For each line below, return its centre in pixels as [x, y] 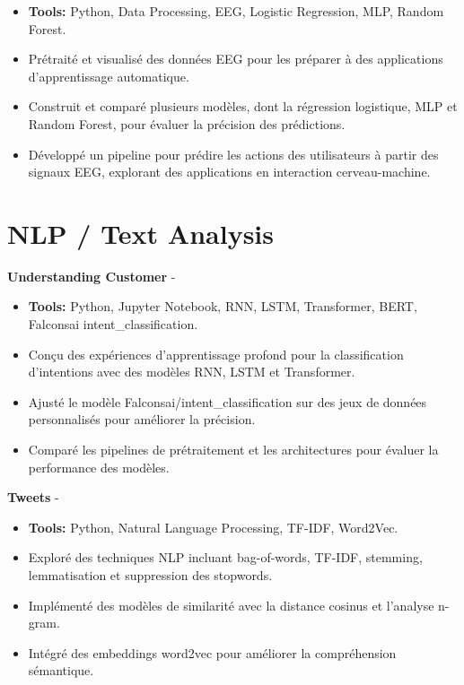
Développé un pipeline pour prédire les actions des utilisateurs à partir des [233, 154]
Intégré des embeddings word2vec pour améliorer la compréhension [212, 652]
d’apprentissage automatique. [109, 76]
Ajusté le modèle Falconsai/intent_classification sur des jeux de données [228, 401]
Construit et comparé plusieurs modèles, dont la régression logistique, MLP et [243, 106]
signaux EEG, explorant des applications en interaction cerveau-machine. [229, 172]
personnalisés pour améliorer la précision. [142, 419]
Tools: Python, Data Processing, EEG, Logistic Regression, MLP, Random [236, 11]
